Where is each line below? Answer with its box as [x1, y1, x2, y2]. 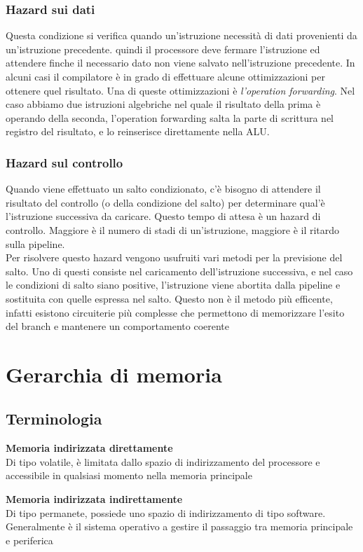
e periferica [6, 532, 53, 547]
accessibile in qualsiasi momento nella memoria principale [6, 468, 252, 483]
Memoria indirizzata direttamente [6, 441, 173, 455]
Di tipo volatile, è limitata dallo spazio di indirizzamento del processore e [6, 454, 320, 469]
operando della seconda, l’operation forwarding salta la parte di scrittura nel [6, 110, 334, 125]
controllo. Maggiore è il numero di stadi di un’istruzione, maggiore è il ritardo [6, 222, 340, 237]
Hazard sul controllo [6, 153, 123, 171]
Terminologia [6, 408, 102, 429]
